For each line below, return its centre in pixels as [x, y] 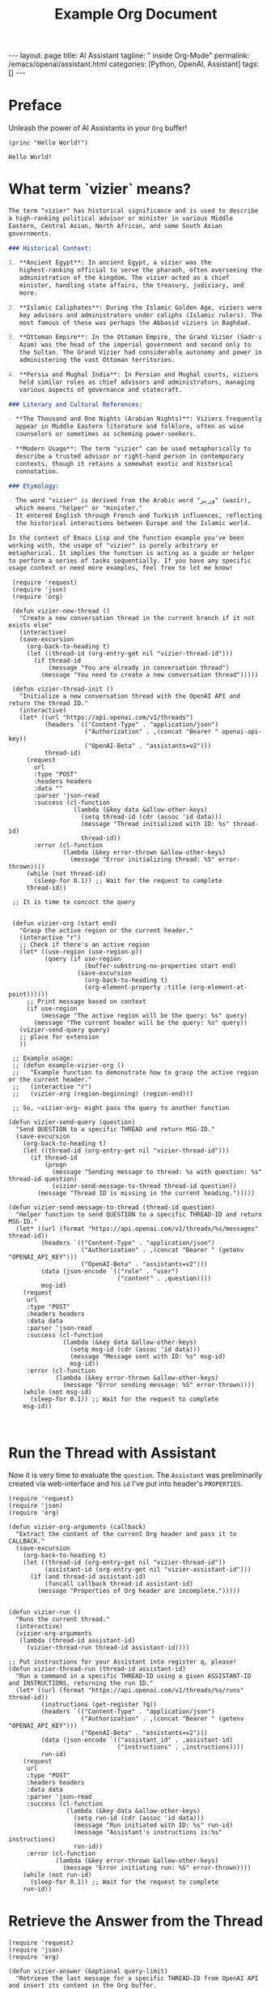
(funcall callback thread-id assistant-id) [119, 1584]
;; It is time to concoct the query [74, 902]
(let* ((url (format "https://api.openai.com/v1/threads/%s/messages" [137, 1229]
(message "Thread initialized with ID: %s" [155, 824]
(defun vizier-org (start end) [64, 923]
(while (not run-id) [57, 1875]
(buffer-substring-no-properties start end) [161, 967]
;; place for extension [59, 1037]
